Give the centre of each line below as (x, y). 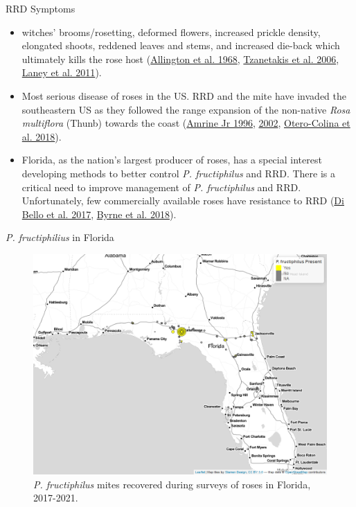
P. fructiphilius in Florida (60, 237)
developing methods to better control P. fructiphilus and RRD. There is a (178, 173)
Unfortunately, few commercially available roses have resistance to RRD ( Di (183, 201)
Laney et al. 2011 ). (62, 72)
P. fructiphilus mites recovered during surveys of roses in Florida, (172, 484)
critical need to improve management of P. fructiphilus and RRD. (161, 187)
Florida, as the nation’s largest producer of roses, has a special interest (172, 160)
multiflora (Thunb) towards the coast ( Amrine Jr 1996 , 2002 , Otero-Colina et (186, 123)
